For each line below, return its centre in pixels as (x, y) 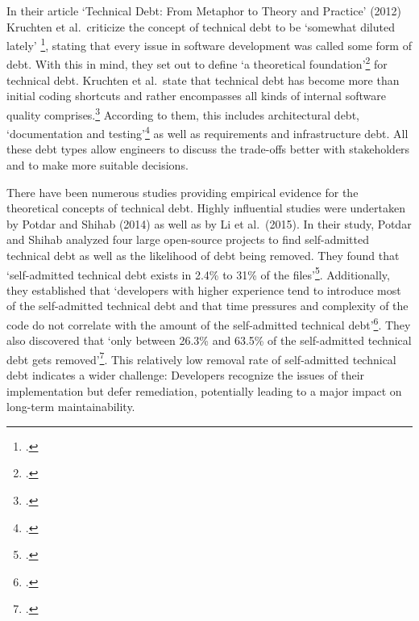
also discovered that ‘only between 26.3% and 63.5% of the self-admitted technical (209, 340)
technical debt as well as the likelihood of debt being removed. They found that (203, 255)
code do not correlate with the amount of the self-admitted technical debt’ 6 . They (209, 323)
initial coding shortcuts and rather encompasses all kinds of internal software (196, 96)
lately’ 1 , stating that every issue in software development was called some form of (209, 44)
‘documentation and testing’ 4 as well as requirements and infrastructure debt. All (207, 132)
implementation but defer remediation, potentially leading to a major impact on (204, 390)
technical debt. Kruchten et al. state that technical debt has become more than (203, 80)
